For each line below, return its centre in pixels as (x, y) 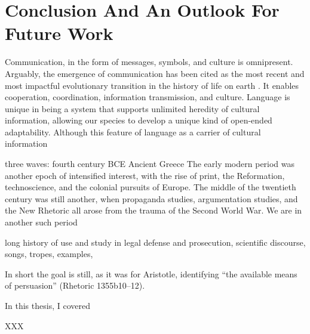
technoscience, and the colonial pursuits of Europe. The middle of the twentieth (151, 187)
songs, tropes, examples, (49, 254)
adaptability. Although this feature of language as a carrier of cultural (133, 132)
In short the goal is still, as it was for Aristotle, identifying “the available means (151, 273)
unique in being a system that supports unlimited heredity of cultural (132, 108)
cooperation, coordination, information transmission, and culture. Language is (148, 97)
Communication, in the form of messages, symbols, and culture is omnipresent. (149, 62)
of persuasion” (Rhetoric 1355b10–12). (75, 285)
